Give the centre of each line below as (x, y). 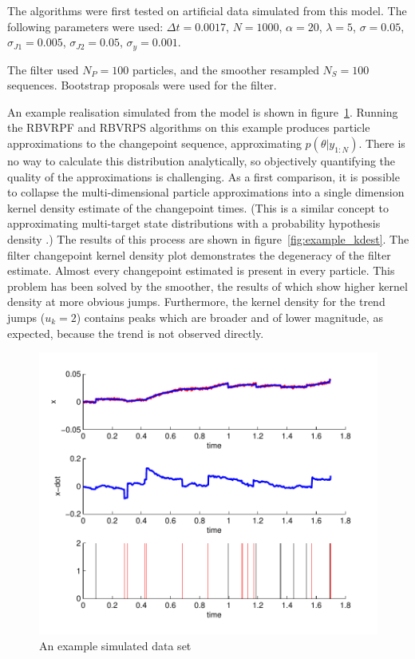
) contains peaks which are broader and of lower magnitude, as (229, 317)
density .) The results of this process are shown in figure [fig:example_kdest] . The (208, 238)
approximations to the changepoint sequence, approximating (154, 143)
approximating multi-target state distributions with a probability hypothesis (194, 223)
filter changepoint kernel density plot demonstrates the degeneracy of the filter (199, 254)
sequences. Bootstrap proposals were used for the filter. (142, 85)
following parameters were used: (85, 26)
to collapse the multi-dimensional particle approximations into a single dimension (206, 192)
